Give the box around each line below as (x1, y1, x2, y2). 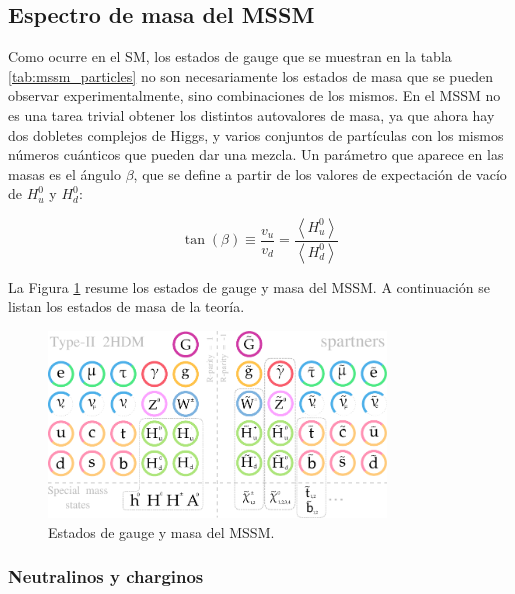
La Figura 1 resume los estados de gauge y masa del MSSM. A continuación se (8, 276, 490, 297)
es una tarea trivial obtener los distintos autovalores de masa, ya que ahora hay (8, 104, 495, 125)
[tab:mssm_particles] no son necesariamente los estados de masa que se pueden (8, 65, 493, 86)
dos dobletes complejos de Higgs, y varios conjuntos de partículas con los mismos (8, 124, 504, 145)
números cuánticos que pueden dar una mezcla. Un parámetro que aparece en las (8, 144, 504, 165)
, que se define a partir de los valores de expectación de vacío (133, 163, 507, 184)
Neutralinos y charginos (8, 564, 204, 589)
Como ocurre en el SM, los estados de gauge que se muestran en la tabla (8, 46, 452, 67)
